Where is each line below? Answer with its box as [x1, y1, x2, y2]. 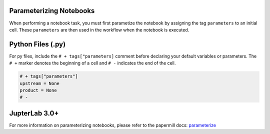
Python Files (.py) [9, 40, 66, 48]
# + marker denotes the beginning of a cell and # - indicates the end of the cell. [9, 60, 176, 66]
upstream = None [19, 80, 60, 86]
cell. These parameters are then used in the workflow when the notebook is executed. [9, 26, 189, 32]
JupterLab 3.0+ [9, 109, 59, 117]
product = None [19, 87, 57, 93]
